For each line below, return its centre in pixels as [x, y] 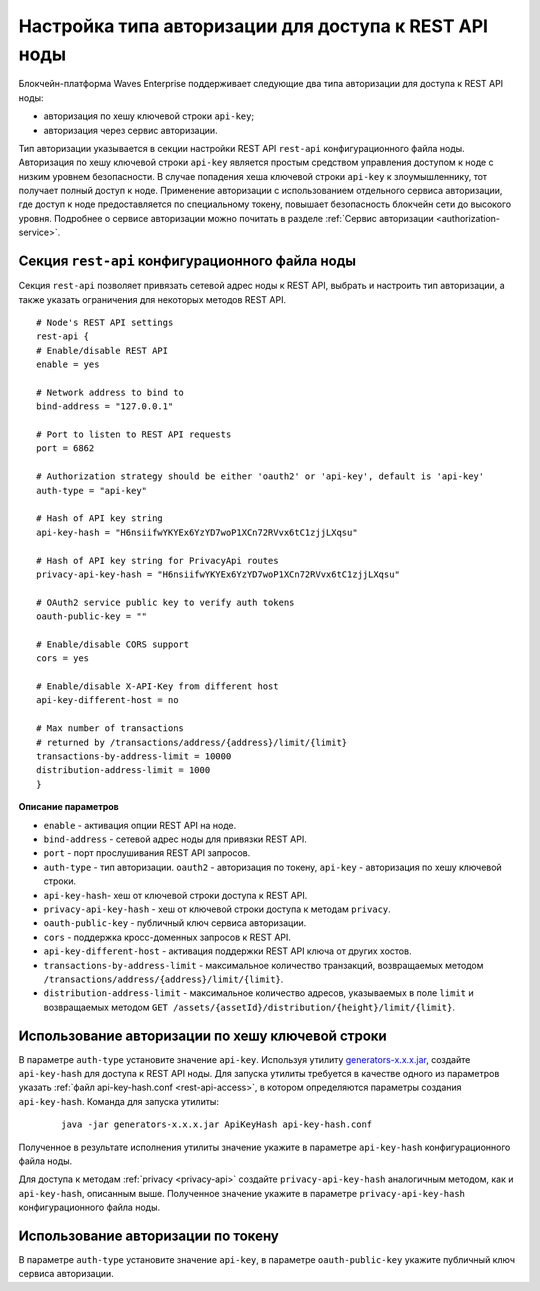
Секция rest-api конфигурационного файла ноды [187, 261]
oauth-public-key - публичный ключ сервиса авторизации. [175, 923]
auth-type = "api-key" [92, 490]
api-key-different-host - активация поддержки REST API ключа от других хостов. [227, 951]
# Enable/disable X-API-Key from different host [157, 686]
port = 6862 [65, 448]
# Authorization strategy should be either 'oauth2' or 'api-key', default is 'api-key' [260, 476]
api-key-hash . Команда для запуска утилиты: [119, 1101]
